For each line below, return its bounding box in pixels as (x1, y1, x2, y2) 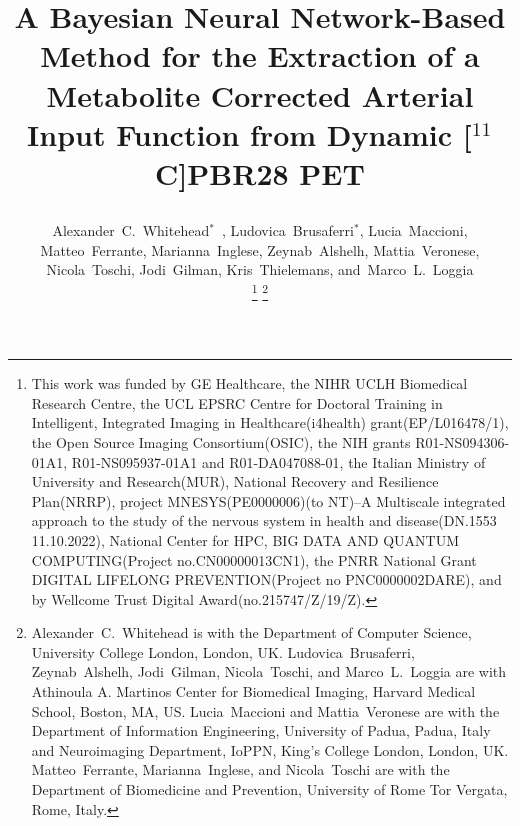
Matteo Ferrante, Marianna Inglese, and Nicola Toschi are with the (31, 759, 450, 780)
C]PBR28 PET (155, 152, 365, 193)
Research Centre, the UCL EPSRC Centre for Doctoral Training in (31, 392, 443, 413)
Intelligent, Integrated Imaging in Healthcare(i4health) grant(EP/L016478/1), (31, 412, 509, 433)
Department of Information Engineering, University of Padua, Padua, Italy (31, 720, 491, 741)
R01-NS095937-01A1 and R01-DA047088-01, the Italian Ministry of (71, 451, 486, 472)
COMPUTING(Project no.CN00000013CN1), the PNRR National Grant (31, 549, 477, 570)
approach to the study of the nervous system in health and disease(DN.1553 (31, 510, 497, 531)
